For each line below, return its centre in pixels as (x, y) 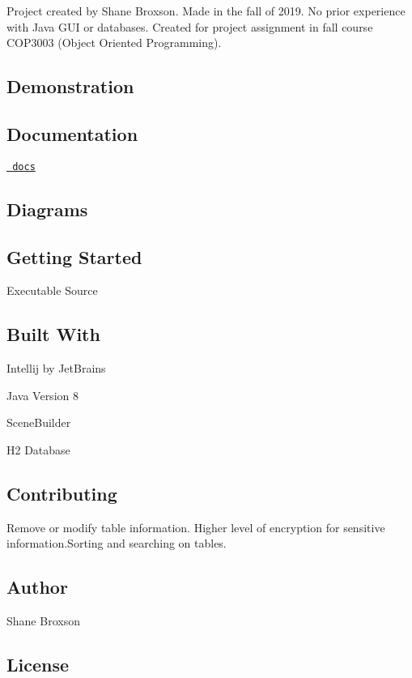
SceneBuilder (39, 422)
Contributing (62, 493)
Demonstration (70, 86)
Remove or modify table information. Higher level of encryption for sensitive (196, 527)
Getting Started (74, 256)
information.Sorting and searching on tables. (117, 543)
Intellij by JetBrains (56, 368)
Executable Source (52, 290)
